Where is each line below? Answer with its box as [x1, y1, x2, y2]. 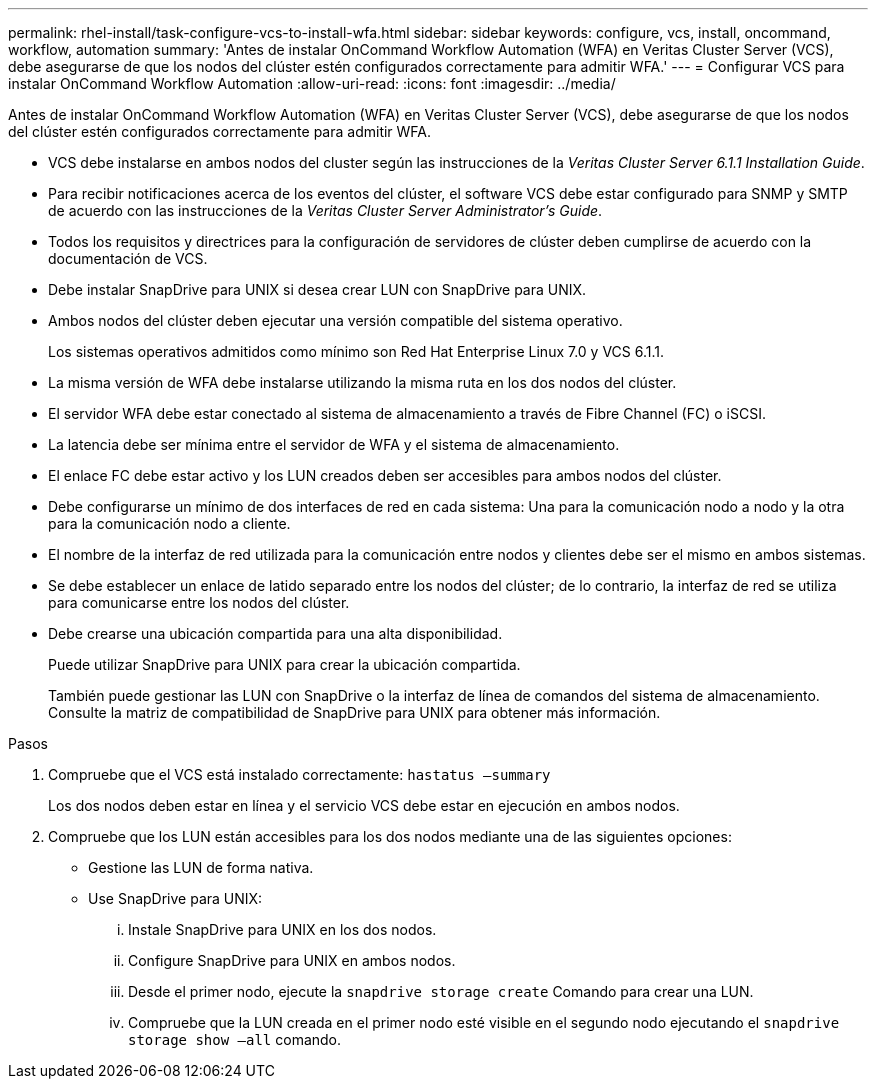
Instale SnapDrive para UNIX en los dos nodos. [128, 921, 437, 938]
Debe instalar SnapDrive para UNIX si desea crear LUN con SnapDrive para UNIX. [48, 281, 587, 298]
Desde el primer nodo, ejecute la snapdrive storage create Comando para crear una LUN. [128, 983, 754, 1000]
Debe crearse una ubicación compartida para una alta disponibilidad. [48, 625, 503, 642]
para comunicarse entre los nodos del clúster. [48, 594, 350, 611]
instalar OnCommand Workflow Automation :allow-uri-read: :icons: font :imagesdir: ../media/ [8, 75, 616, 92]
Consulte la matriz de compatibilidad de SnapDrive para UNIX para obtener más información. [48, 704, 661, 721]
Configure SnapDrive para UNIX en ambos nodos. [128, 952, 456, 969]
